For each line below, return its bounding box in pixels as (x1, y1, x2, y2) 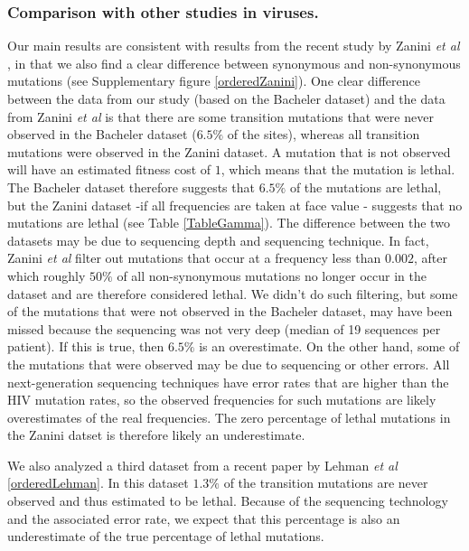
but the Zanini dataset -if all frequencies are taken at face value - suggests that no (7, 195, 463, 214)
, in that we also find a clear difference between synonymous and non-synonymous (7, 53, 461, 72)
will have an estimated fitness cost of (7, 160, 211, 179)
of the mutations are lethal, (289, 177, 442, 196)
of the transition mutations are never (223, 473, 428, 492)
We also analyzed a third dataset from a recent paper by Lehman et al (7, 455, 398, 474)
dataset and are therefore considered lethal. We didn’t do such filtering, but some (7, 284, 458, 303)
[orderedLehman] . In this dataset (7, 473, 189, 492)
